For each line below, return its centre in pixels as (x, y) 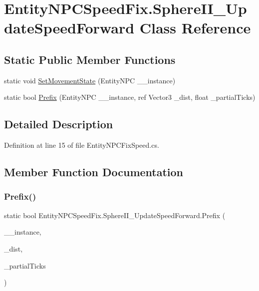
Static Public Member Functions (90, 59)
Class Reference (195, 28)
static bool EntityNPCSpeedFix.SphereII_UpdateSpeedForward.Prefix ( (115, 215)
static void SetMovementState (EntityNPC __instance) (90, 80)
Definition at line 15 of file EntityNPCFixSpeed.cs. (82, 145)
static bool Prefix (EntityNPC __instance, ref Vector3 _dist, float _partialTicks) (130, 97)
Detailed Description (59, 124)
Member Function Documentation (94, 172)
